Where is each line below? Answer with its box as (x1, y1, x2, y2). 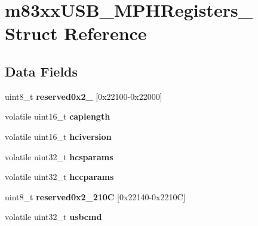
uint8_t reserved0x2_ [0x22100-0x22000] (5, 90, 162, 102)
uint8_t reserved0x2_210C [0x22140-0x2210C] (5, 190, 186, 203)
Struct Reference (5, 21, 147, 45)
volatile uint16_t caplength (5, 110, 110, 123)
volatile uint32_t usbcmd (5, 210, 102, 223)
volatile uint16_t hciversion (5, 130, 112, 142)
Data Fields (5, 62, 78, 80)
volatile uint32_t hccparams (5, 170, 114, 183)
